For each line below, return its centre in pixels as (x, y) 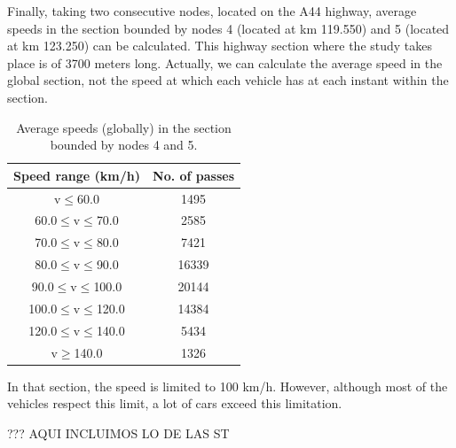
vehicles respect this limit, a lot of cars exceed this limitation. (175, 403)
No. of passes (194, 175)
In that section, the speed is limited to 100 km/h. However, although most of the (228, 386)
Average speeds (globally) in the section (124, 127)
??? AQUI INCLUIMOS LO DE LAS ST (118, 433)
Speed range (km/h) (77, 175)
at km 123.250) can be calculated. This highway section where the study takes (220, 46)
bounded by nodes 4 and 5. (124, 145)
